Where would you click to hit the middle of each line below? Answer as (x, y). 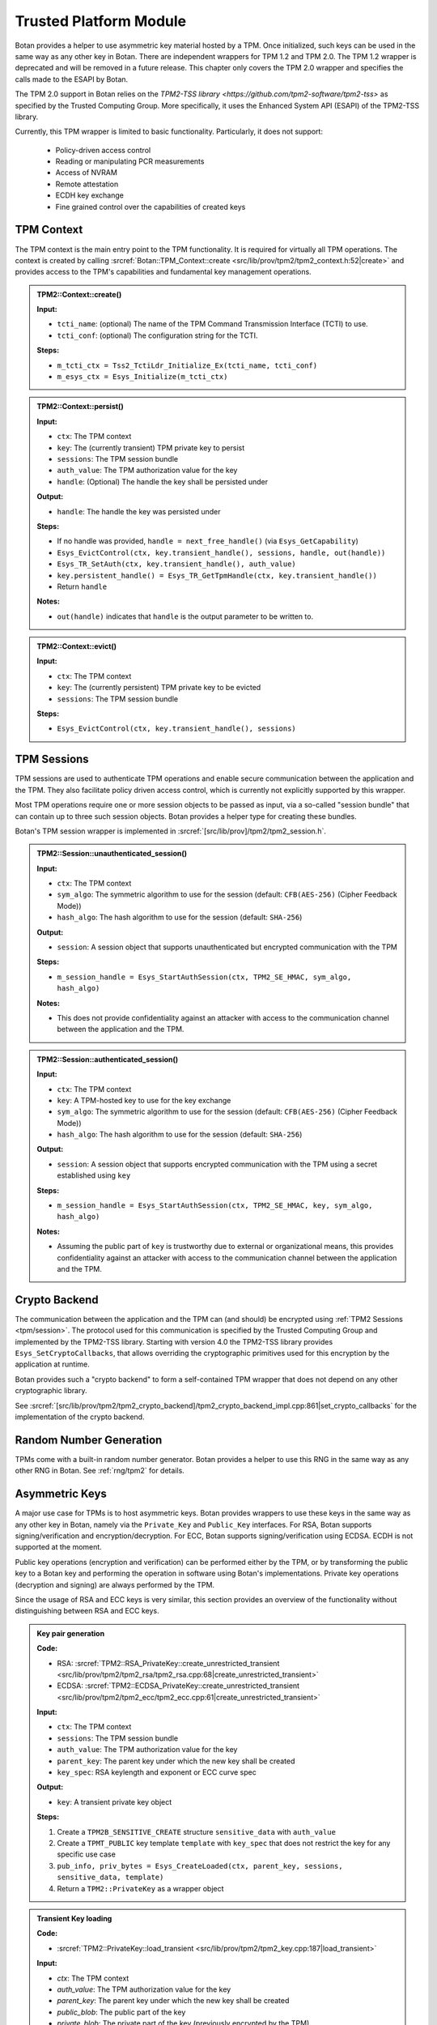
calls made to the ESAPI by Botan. (72, 79)
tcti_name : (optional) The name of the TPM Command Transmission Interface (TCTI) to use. (212, 324)
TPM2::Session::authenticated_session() (108, 1059)
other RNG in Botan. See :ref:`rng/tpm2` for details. (100, 1471)
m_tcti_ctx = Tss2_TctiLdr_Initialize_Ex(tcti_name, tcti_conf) (187, 365)
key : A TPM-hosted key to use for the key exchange (144, 1100)
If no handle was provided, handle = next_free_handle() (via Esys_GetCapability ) (208, 541)
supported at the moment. (59, 1547)
